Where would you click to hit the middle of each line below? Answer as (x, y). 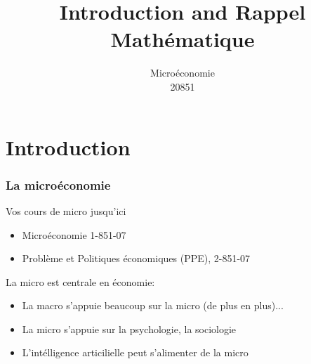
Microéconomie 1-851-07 (74, 234)
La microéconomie (58, 184)
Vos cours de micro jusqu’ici (66, 210)
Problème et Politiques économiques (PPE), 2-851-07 (136, 258)
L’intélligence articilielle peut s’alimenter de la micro (135, 352)
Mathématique (183, 39)
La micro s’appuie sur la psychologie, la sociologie (129, 329)
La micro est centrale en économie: (80, 281)
